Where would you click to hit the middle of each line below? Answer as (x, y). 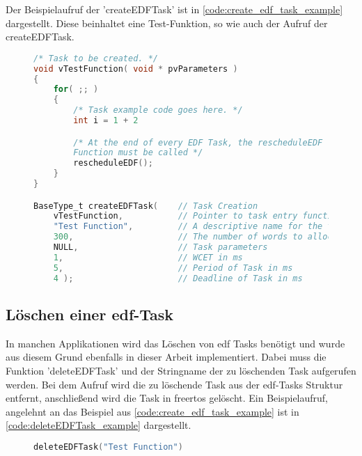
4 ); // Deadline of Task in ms (178, 278)
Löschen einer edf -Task (90, 314)
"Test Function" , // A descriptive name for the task (200, 227)
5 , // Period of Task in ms (173, 268)
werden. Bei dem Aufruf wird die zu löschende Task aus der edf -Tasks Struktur (174, 384)
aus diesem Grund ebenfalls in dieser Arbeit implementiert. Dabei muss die (166, 357)
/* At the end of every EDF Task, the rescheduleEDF (198, 142)
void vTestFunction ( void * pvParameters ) (136, 69)
